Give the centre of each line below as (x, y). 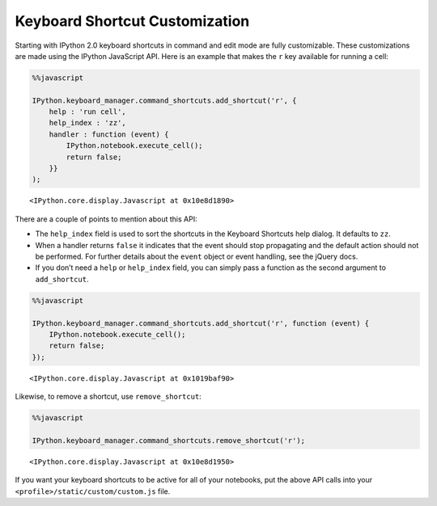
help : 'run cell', (88, 112)
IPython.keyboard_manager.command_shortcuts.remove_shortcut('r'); (169, 440)
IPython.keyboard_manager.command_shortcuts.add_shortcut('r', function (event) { (201, 323)
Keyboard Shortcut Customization (132, 21)
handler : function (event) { (109, 134)
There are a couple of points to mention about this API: (106, 219)
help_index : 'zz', (88, 123)
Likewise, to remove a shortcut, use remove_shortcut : (108, 397)
